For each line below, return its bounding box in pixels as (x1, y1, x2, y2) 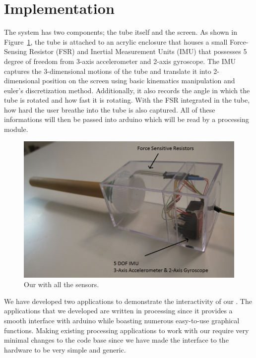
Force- (229, 36, 249, 47)
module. (4, 124, 28, 134)
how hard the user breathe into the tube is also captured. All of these (4, 104, 215, 115)
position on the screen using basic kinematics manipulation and (42, 75, 235, 86)
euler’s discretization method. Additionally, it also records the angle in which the (4, 85, 250, 95)
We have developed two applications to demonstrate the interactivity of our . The (4, 296, 252, 306)
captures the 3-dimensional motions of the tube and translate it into (4, 65, 211, 76)
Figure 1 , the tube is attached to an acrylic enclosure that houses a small (4, 36, 228, 47)
